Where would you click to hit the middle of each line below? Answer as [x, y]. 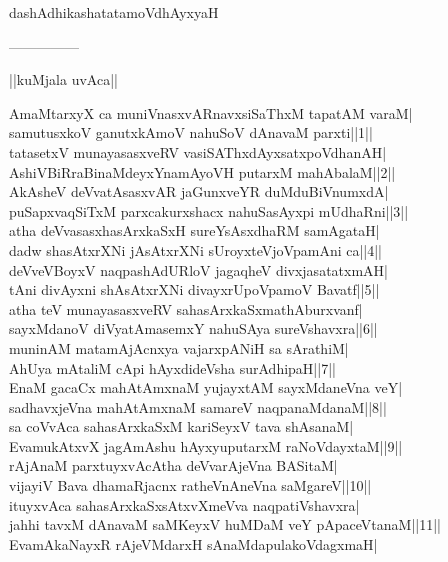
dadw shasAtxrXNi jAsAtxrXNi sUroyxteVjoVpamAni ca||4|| [196, 249]
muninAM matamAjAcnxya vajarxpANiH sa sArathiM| [179, 347]
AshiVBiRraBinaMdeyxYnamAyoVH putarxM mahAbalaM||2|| [202, 171]
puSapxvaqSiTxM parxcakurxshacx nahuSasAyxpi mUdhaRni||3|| [209, 210]
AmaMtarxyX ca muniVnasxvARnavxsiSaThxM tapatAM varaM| [211, 112]
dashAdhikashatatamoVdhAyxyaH [114, 12]
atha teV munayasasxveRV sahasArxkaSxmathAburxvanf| [186, 308]
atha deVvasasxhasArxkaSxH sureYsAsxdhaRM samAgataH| [194, 230]
